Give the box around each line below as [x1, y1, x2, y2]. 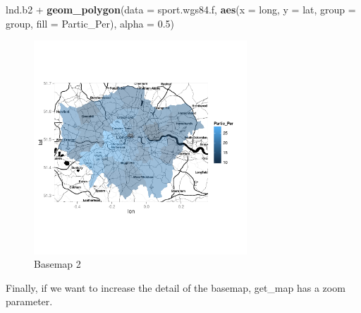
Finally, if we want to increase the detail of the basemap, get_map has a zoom [6, 280, 345, 295]
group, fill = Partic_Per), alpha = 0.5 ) [6, 16, 174, 30]
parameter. [6, 294, 53, 309]
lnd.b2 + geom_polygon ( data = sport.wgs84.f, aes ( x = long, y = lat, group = [6, 2, 356, 16]
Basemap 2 [34, 256, 81, 271]
